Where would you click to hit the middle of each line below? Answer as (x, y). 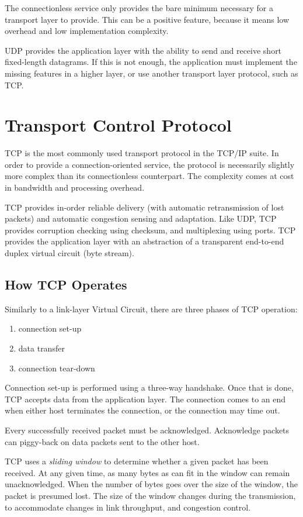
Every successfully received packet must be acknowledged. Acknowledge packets (147, 430)
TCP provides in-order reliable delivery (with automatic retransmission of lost (144, 207)
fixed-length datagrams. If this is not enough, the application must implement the (151, 62)
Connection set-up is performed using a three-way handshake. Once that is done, (149, 387)
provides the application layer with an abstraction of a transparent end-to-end (144, 241)
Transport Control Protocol (118, 125)
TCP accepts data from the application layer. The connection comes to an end (145, 399)
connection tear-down (57, 368)
